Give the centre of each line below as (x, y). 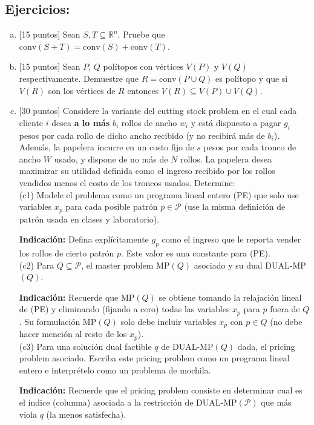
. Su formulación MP (58, 321)
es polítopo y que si (252, 78)
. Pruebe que (141, 34)
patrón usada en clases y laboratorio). (89, 219)
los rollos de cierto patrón (67, 253)
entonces (143, 90)
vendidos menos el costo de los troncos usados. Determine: (127, 182)
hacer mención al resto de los (73, 334)
